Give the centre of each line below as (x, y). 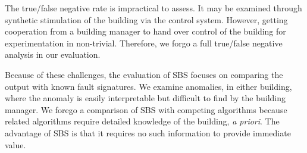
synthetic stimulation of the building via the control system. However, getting (146, 19)
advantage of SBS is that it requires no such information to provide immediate (148, 132)
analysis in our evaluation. (53, 54)
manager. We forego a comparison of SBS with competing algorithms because (146, 109)
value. (15, 144)
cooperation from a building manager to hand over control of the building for (145, 31)
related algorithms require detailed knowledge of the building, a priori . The (142, 121)
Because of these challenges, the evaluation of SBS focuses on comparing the (144, 74)
